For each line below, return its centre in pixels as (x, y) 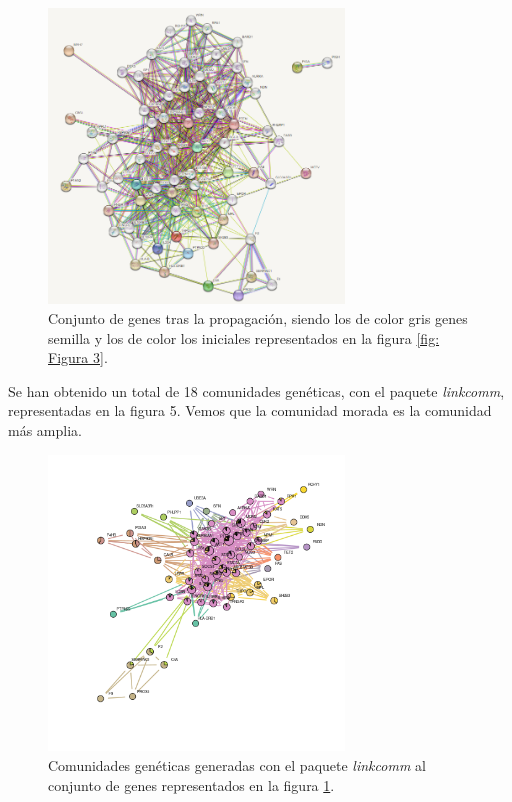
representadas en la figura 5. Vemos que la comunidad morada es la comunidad (250, 410)
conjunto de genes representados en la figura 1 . (191, 784)
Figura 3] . (78, 357)
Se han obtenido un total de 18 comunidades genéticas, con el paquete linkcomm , (256, 390)
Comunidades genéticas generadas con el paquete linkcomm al (237, 764)
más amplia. (45, 429)
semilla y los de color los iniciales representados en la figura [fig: (244, 337)
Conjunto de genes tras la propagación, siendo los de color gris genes (258, 317)
